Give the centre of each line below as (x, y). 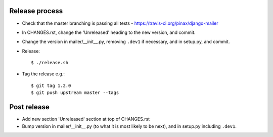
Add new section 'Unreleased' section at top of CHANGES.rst (86, 119)
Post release (30, 107)
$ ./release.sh (50, 63)
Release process (36, 11)
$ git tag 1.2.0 (51, 85)
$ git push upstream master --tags (75, 93)
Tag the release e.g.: (43, 74)
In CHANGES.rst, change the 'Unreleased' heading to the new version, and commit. (109, 32)
